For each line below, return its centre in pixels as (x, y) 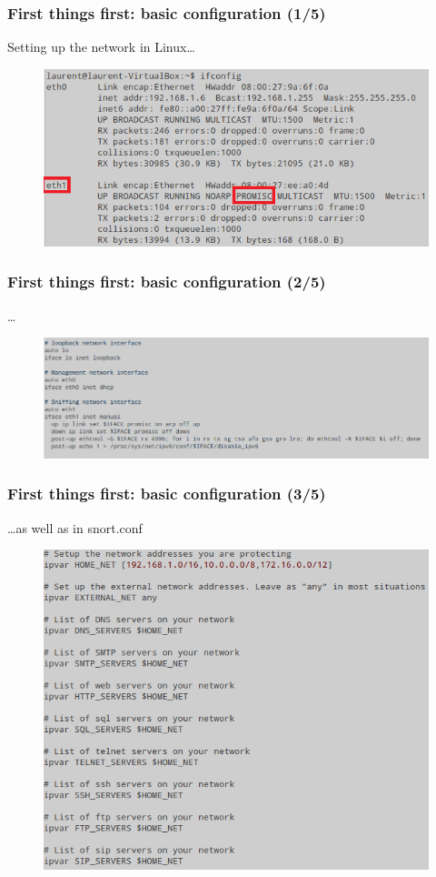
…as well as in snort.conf (75, 527)
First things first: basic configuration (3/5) (167, 494)
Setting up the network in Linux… (101, 47)
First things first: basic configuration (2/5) (167, 282)
